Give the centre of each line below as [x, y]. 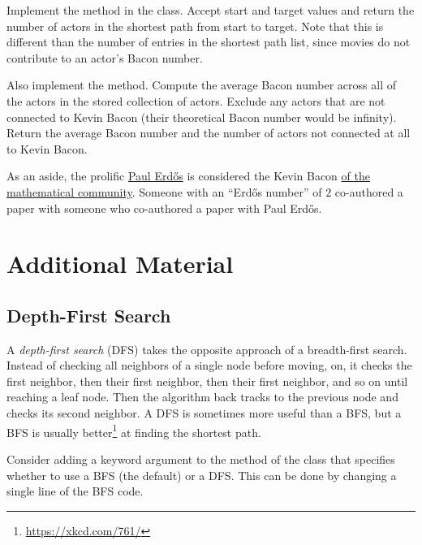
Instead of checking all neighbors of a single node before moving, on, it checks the [209, 365]
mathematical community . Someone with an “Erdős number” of [164, 191]
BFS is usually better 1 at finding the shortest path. [134, 430]
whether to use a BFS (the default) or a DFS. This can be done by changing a [202, 475]
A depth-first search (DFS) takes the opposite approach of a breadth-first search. [207, 349]
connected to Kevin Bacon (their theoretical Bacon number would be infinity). [202, 117]
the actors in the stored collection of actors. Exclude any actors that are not [196, 100]
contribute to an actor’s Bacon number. [105, 57]
